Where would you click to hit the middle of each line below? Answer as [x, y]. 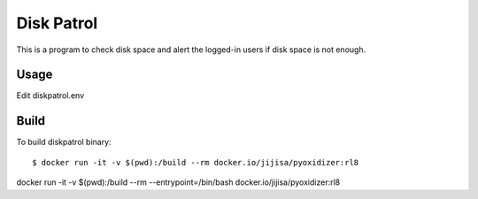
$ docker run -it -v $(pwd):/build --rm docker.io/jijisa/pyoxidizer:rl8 [196, 162]
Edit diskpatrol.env [50, 96]
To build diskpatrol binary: [64, 142]
